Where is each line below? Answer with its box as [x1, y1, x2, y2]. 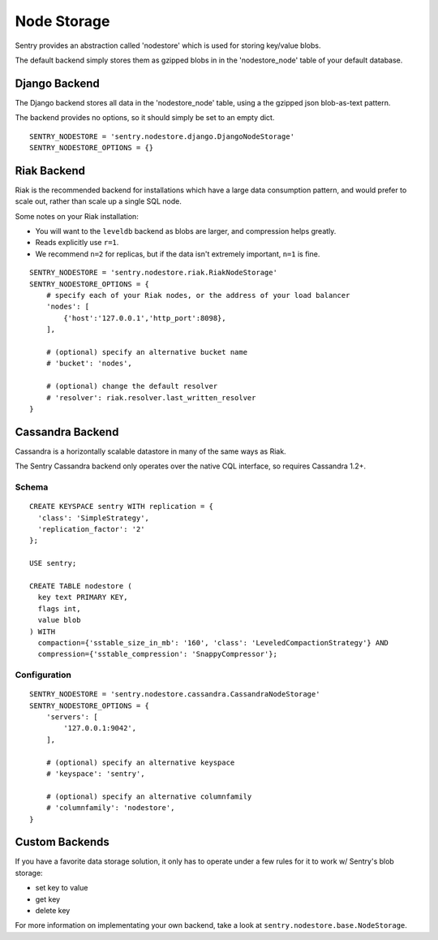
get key [35, 894, 61, 904]
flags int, [37, 604, 81, 613]
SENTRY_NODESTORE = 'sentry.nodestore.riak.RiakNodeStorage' [29, 268, 277, 278]
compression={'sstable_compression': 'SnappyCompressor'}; [37, 649, 277, 659]
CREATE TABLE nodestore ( [29, 581, 133, 590]
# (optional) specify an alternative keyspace [45, 757, 235, 767]
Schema [15, 481, 49, 493]
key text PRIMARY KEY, [37, 593, 128, 602]
